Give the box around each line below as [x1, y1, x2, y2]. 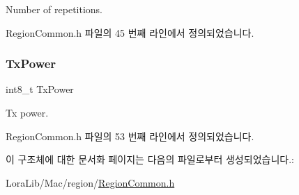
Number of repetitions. [6, 2, 103, 16]
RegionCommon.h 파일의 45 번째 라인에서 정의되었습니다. [6, 25, 254, 40]
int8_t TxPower [6, 82, 74, 96]
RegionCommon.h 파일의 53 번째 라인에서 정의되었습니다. [6, 128, 254, 143]
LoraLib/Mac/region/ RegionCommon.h [6, 175, 175, 189]
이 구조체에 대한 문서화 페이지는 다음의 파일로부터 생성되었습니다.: [6, 152, 294, 167]
